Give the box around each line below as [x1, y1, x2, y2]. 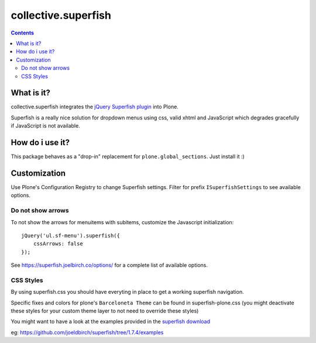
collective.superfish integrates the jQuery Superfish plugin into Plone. [11, 103, 178, 111]
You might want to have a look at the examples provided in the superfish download [11, 318, 211, 325]
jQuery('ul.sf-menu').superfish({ [21, 232, 120, 239]
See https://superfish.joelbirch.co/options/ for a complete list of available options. [11, 262, 208, 269]
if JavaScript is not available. [11, 122, 80, 129]
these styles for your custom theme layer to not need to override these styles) [11, 307, 199, 314]
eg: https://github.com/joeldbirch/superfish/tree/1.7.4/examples [11, 328, 164, 336]
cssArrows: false [33, 241, 83, 247]
